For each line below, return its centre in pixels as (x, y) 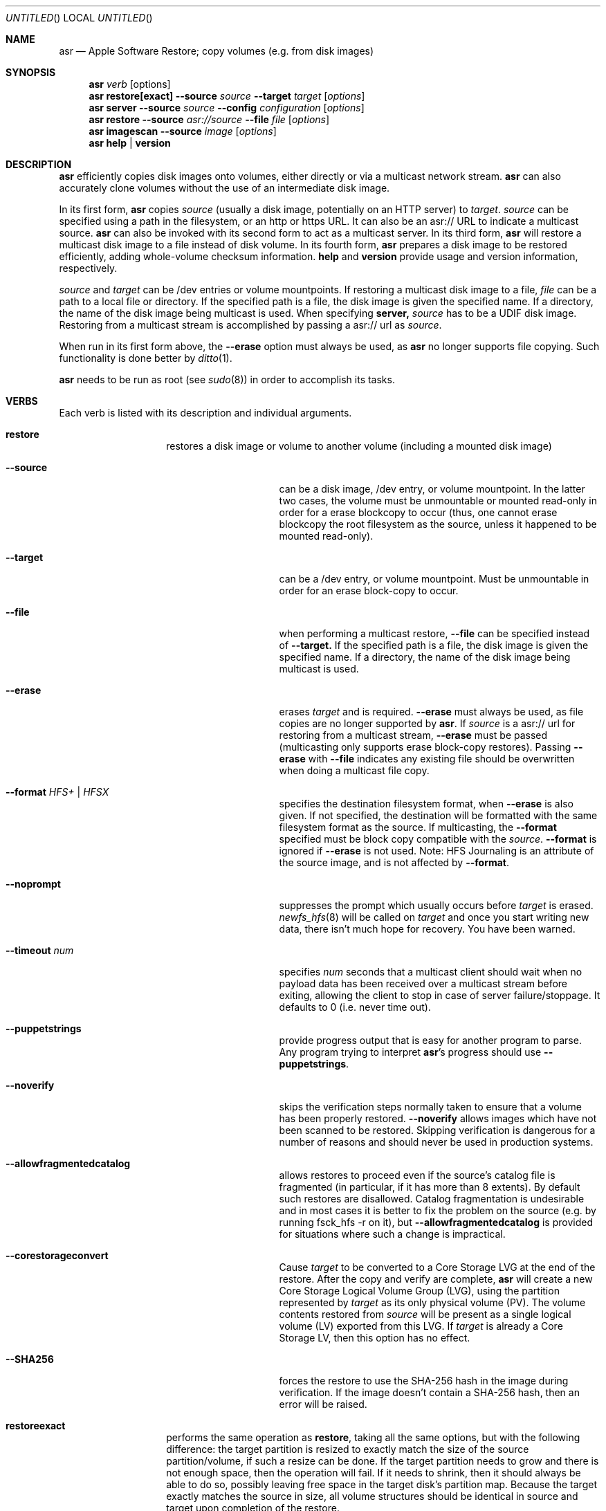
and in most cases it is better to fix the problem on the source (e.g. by (438, 1210)
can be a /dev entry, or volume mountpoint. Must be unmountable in (434, 579)
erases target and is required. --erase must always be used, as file (431, 712)
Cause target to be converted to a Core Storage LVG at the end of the (437, 1267)
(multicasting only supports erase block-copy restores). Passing (425, 747)
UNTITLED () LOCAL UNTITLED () (79, 18)
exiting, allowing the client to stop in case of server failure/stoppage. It (440, 995)
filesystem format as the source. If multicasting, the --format (418, 827)
